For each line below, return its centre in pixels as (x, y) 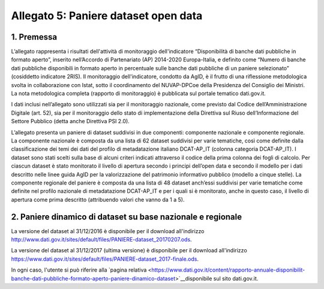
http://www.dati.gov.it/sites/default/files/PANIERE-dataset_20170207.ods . (101, 239)
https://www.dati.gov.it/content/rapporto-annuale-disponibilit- (228, 270)
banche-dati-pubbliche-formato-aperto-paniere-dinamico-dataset (93, 278)
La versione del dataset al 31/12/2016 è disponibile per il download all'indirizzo (108, 231)
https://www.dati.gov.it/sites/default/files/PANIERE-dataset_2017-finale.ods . (105, 259)
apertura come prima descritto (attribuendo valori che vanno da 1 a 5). (98, 199)
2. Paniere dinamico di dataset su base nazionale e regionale (127, 217)
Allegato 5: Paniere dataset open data (107, 16)
